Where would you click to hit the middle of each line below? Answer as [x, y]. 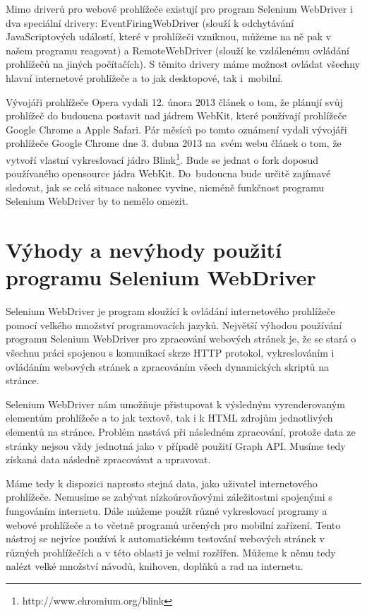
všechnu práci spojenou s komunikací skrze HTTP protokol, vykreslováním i [170, 353]
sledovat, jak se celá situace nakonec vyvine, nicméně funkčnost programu [165, 187]
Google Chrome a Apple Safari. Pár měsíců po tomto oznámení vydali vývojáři [176, 129]
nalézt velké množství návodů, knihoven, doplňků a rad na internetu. [155, 566]
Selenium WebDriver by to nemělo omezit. [97, 201]
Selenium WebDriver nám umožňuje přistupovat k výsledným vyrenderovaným [175, 404]
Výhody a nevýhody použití [144, 250]
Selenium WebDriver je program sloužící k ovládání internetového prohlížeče [170, 311]
